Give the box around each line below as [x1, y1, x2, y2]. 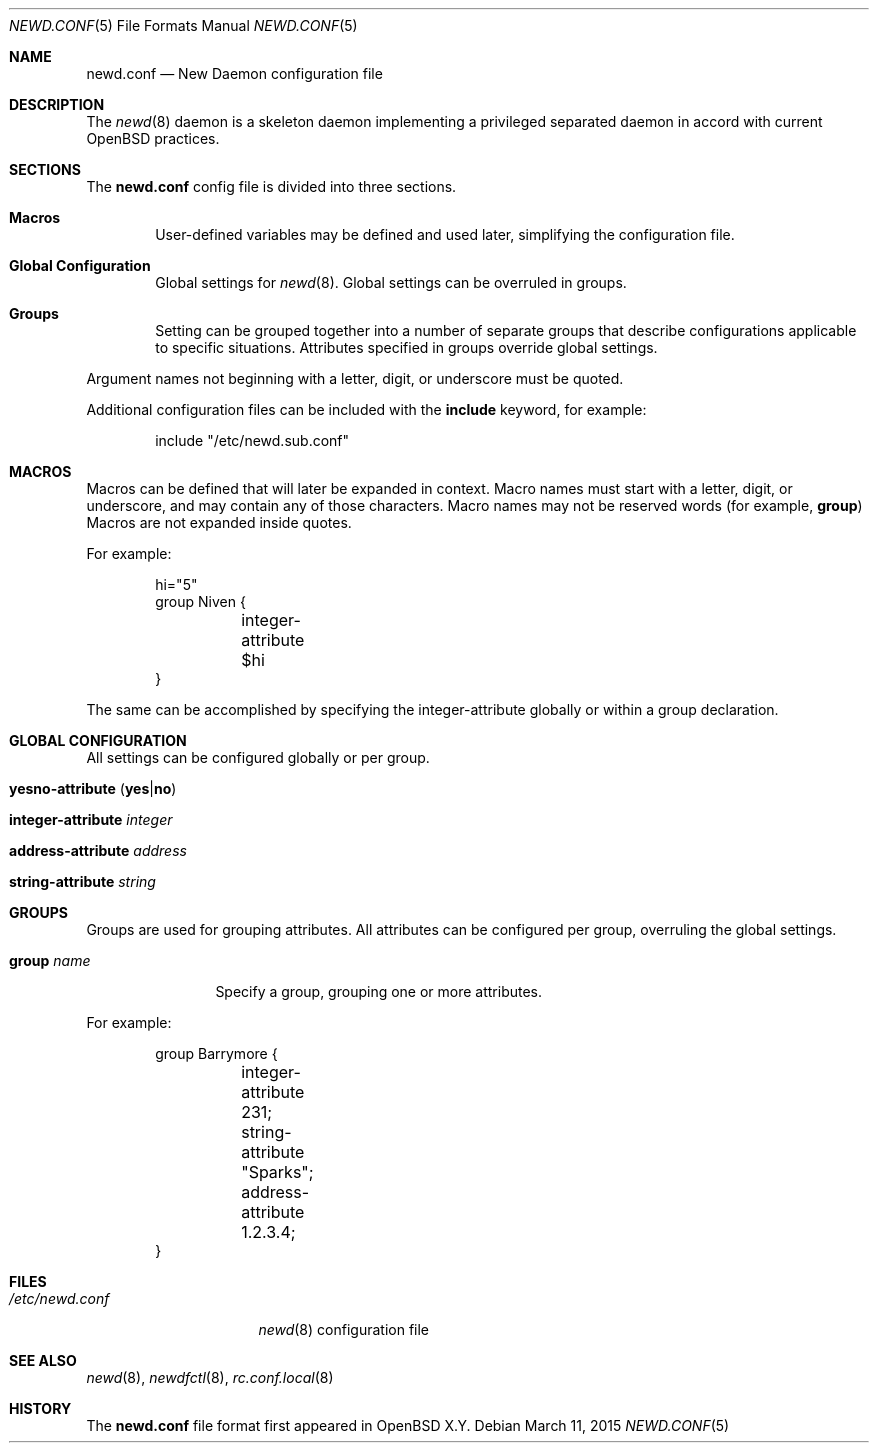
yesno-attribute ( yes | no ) [9, 780, 177, 797]
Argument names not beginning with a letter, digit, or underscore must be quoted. [86, 370, 624, 387]
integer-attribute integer [9, 811, 173, 828]
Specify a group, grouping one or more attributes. [215, 983, 543, 1000]
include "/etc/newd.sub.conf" [155, 432, 350, 449]
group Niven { [155, 593, 246, 610]
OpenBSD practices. [86, 130, 220, 147]
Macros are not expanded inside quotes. [86, 514, 352, 531]
